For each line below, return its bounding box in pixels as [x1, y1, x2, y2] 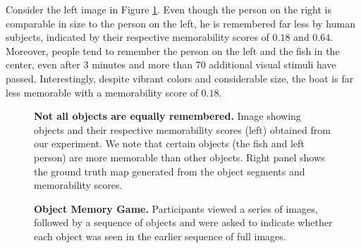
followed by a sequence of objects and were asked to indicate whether [34, 215, 333, 230]
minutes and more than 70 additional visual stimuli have [92, 57, 336, 72]
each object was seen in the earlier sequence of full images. [34, 228, 286, 243]
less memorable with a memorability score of [6, 85, 198, 99]
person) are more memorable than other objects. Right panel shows [34, 149, 325, 164]
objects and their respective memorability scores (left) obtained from [34, 122, 331, 137]
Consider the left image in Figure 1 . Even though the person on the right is [6, 2, 332, 16]
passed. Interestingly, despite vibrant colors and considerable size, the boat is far [6, 70, 354, 85]
